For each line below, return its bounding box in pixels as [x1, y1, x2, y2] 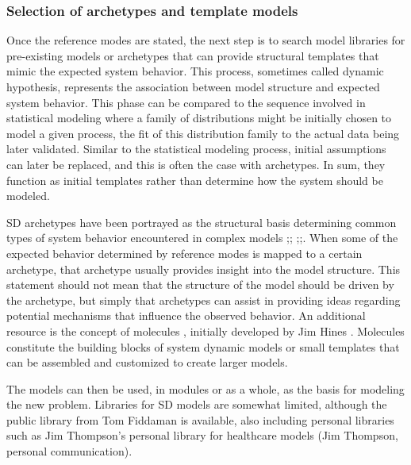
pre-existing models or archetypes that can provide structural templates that [6, 47, 379, 63]
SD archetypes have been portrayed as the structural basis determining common [6, 213, 397, 230]
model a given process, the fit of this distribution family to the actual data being [6, 125, 400, 141]
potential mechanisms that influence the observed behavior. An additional [6, 307, 366, 324]
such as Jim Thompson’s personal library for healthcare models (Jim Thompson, [6, 427, 398, 444]
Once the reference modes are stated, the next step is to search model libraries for [6, 32, 405, 48]
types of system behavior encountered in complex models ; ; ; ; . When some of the [6, 229, 398, 246]
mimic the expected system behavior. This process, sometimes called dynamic [6, 63, 384, 79]
